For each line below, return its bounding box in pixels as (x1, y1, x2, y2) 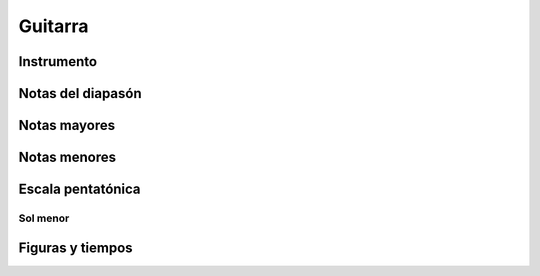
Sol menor (18, 211, 70, 225)
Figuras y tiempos (18, 239, 134, 256)
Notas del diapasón (18, 85, 142, 102)
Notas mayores (18, 117, 116, 134)
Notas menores (18, 149, 117, 166)
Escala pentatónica (18, 181, 141, 198)
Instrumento (18, 53, 98, 70)
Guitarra (18, 15, 89, 37)
